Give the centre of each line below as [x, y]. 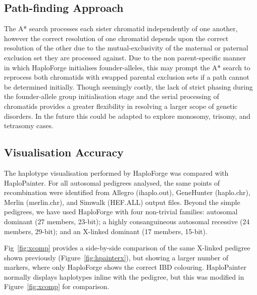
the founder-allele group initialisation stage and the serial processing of [112, 96]
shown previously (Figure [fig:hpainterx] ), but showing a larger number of [116, 257]
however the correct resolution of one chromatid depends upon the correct [116, 38]
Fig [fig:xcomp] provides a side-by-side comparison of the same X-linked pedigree [127, 248]
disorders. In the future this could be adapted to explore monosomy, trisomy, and [127, 116]
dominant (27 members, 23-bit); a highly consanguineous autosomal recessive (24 [127, 221]
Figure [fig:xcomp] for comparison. [57, 286]
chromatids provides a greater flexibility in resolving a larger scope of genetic [121, 106]
